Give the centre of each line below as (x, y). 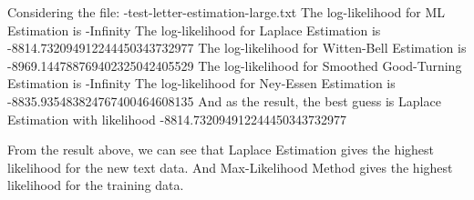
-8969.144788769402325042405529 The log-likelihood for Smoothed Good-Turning (235, 65)
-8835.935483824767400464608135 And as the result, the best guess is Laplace (224, 100)
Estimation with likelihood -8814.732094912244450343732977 (177, 119)
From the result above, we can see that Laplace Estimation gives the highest (221, 150)
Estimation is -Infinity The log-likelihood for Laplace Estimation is (194, 30)
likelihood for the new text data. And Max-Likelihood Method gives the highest (230, 167)
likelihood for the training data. (96, 185)
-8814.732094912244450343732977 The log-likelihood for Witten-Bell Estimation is (237, 48)
